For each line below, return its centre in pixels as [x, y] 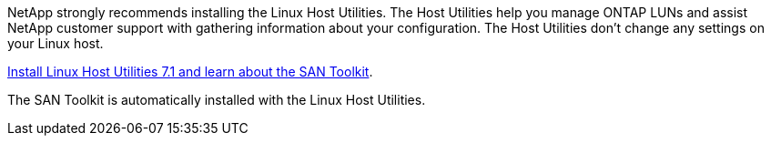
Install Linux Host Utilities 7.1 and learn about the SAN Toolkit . [190, 71]
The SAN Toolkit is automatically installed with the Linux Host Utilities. [217, 100]
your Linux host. [56, 43]
